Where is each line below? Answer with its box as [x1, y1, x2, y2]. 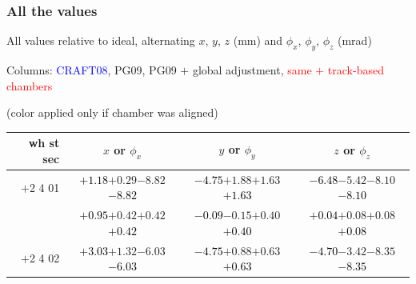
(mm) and [233, 32, 283, 49]
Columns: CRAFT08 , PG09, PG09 [6, 62, 177, 78]
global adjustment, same [192, 62, 312, 78]
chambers [6, 77, 53, 94]
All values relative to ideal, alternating [6, 32, 195, 49]
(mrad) [338, 32, 372, 49]
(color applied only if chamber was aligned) [6, 104, 218, 121]
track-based [327, 62, 384, 78]
